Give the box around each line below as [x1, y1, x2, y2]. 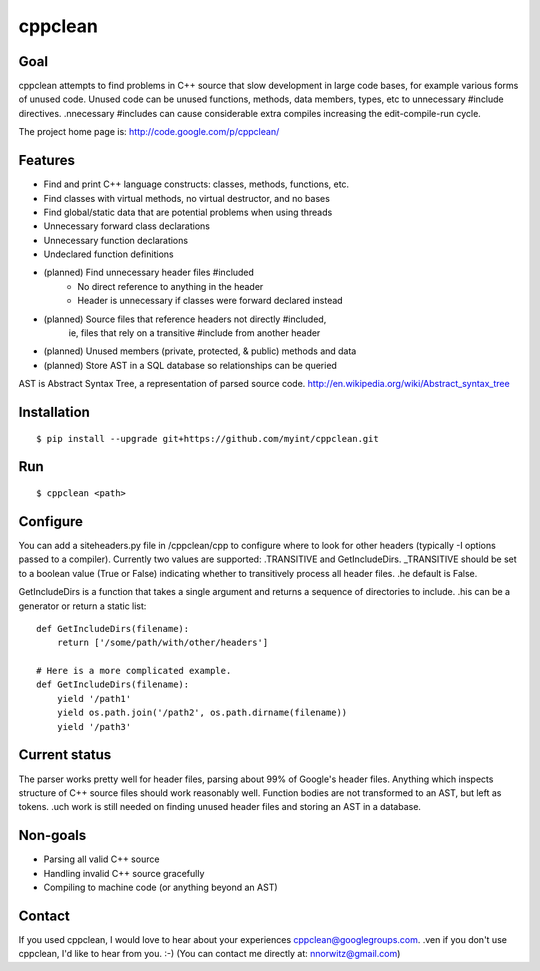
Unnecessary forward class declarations [43, 220, 210, 232]
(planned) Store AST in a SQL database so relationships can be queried [43, 359, 337, 371]
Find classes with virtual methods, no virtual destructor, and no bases [43, 192, 330, 204]
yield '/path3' [56, 721, 132, 732]
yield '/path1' [56, 693, 132, 704]
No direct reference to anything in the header [77, 280, 264, 292]
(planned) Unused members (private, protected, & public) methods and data [43, 345, 357, 357]
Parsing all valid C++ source [43, 853, 160, 865]
